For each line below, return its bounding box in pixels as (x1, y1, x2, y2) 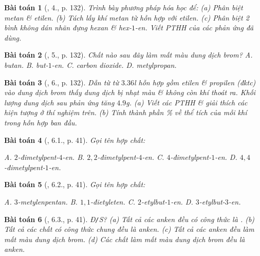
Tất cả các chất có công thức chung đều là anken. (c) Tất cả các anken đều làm (4, 224, 254, 234)
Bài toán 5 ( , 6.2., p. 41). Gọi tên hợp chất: (4, 179, 145, 190)
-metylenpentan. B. (17, 196, 78, 207)
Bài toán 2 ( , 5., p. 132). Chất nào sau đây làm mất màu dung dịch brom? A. (4, 49, 253, 60)
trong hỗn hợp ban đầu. (4, 117, 77, 127)
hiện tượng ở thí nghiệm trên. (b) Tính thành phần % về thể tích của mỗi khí (4, 107, 247, 118)
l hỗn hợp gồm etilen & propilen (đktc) (134, 77, 256, 87)
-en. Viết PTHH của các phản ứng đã (135, 22, 254, 33)
